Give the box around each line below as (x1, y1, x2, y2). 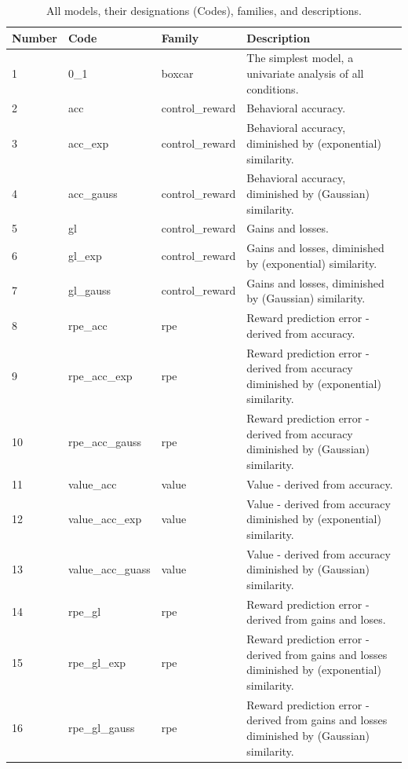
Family (161, 29, 199, 46)
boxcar (161, 65, 194, 82)
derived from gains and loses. (246, 611, 386, 628)
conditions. (246, 80, 299, 97)
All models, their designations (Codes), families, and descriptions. (46, 2, 362, 18)
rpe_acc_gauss (67, 433, 142, 449)
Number (12, 29, 57, 46)
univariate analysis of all (246, 65, 364, 82)
